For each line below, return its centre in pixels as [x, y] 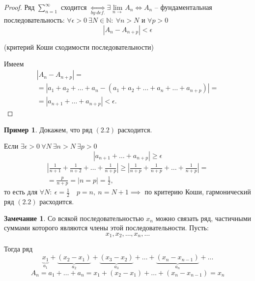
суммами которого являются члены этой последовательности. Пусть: [106, 228]
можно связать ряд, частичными [203, 218]
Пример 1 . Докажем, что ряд [48, 129]
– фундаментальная [183, 7]
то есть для [21, 192]
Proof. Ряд [19, 7]
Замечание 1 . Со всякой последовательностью [74, 218]
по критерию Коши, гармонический [198, 192]
